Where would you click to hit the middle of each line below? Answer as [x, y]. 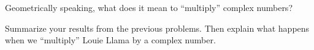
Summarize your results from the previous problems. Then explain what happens [157, 28]
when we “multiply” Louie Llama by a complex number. [110, 40]
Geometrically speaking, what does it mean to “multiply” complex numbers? [149, 7]
